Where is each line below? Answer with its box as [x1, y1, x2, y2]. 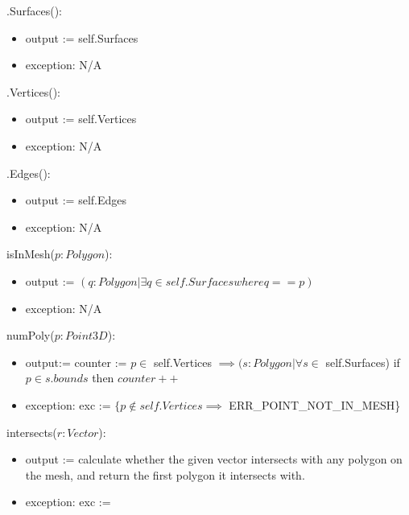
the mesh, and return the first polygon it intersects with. [25, 466, 305, 483]
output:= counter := [25, 353, 127, 370]
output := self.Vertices [25, 110, 137, 127]
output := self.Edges [25, 192, 126, 208]
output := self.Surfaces [25, 29, 138, 46]
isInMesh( [6, 245, 56, 262]
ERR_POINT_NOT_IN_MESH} [229, 396, 401, 413]
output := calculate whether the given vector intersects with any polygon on [25, 451, 403, 468]
